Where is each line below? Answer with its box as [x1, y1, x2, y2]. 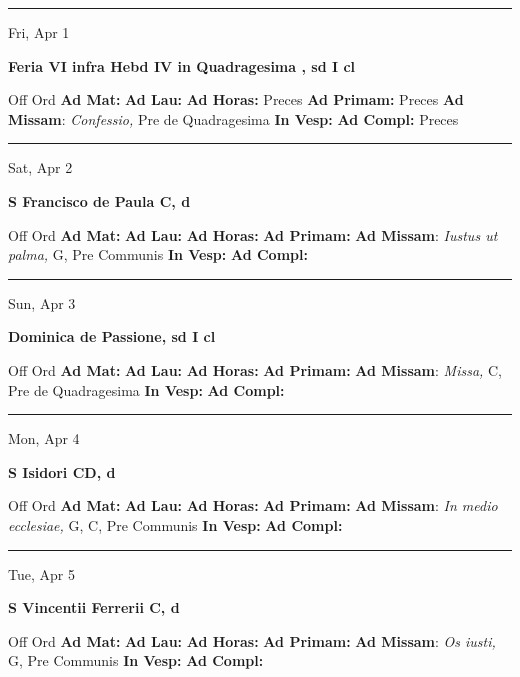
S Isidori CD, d [8, 461, 116, 482]
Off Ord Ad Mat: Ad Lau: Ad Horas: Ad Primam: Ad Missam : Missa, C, [8, 359, 503, 380]
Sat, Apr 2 [8, 157, 73, 178]
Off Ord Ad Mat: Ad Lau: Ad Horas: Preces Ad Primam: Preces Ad [8, 89, 464, 110]
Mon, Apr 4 [8, 428, 80, 449]
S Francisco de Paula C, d [8, 190, 191, 211]
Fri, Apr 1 [8, 22, 70, 42]
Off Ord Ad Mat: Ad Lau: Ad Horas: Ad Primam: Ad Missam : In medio [8, 495, 498, 516]
